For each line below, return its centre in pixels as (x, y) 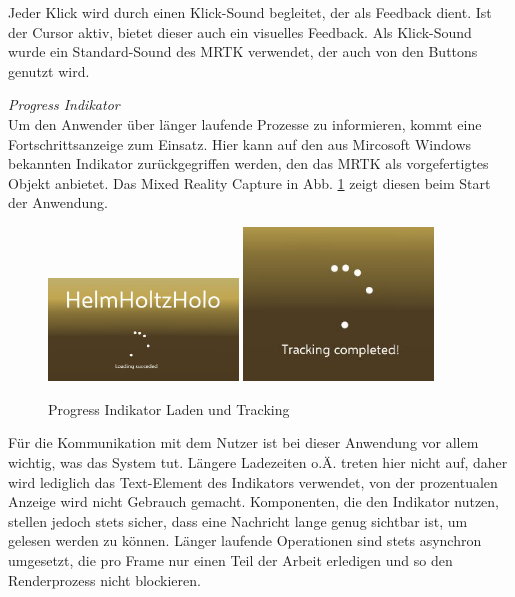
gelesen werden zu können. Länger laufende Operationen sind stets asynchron (245, 540)
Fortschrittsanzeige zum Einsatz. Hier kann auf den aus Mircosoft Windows (240, 143)
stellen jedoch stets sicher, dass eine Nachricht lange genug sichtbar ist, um (238, 520)
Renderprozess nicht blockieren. (104, 579)
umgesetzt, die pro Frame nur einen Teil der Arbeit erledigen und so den (230, 559)
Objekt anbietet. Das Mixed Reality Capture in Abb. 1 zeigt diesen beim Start (249, 182)
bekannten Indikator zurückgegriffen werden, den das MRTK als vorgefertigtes (248, 163)
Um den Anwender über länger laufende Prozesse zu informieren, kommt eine (245, 123)
